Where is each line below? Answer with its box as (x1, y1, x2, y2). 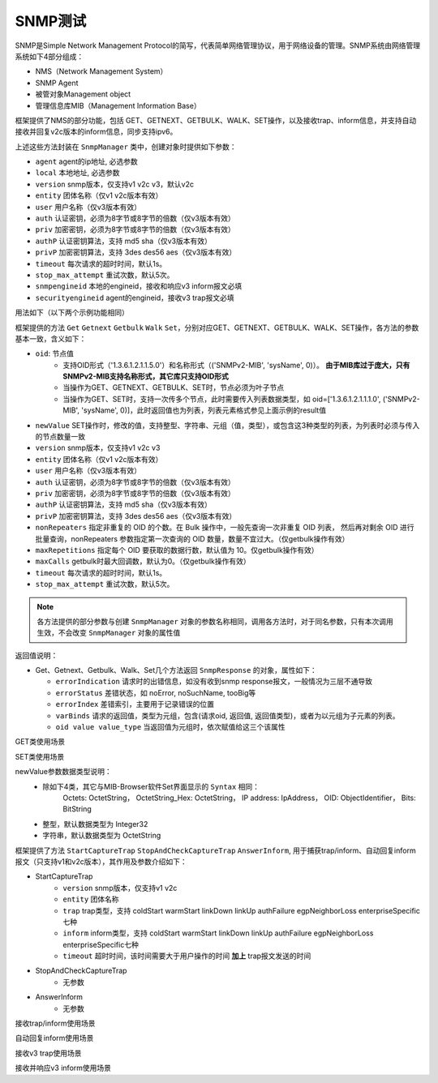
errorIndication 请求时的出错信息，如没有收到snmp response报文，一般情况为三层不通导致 (55, 677, 373, 687)
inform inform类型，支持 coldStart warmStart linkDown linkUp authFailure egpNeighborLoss (62, 928, 374, 938)
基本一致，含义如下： (15, 333, 87, 344)
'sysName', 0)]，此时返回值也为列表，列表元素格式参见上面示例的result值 (81, 405, 327, 415)
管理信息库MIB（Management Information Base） (35, 101, 202, 110)
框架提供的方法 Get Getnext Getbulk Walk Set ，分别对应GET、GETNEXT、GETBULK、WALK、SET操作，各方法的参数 (15, 323, 419, 332)
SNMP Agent (35, 78, 79, 88)
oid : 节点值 (35, 349, 75, 358)
